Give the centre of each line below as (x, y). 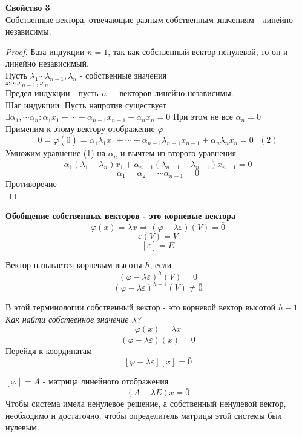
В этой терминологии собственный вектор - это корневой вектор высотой (140, 307)
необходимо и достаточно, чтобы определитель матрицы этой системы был (144, 415)
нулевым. (22, 427)
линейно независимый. (47, 63)
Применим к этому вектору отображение (80, 128)
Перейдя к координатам (49, 350)
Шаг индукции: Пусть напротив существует (86, 104)
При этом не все (203, 117)
